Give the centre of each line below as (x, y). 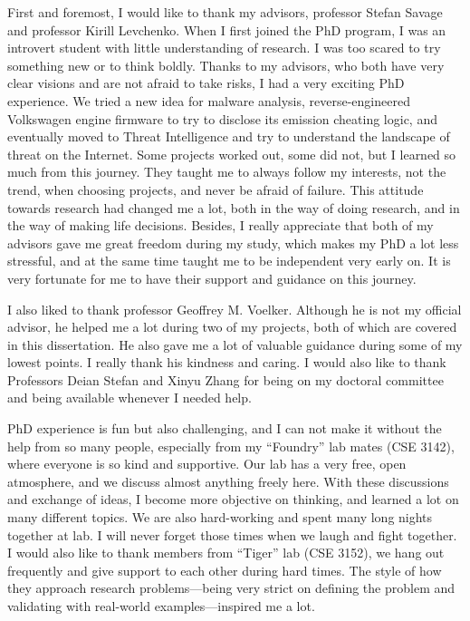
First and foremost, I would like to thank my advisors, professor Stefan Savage (225, 12)
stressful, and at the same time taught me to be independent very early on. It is (229, 261)
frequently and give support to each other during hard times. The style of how (225, 570)
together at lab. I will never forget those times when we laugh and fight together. (232, 534)
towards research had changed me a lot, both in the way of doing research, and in (234, 207)
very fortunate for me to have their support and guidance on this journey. (212, 278)
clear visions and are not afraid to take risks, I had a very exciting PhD (206, 83)
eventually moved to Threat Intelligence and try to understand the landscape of (229, 136)
